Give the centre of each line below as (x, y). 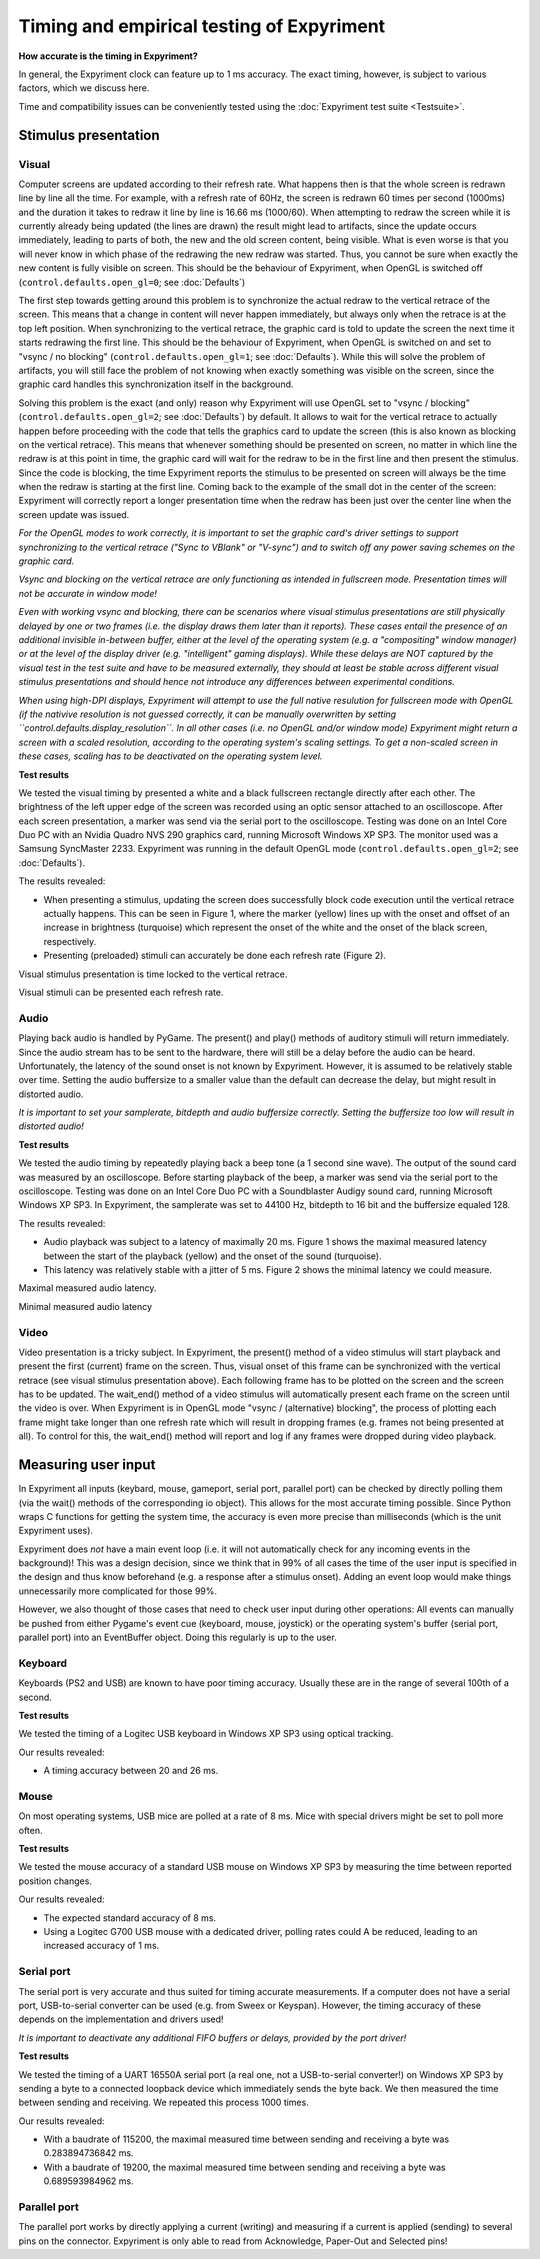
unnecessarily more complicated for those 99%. (118, 1591)
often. (31, 1830)
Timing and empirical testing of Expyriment (202, 26)
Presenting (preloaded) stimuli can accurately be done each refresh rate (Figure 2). (215, 956)
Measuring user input (87, 1465)
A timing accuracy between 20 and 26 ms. (131, 1771)
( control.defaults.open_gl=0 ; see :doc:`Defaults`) (132, 282)
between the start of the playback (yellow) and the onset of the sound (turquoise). (212, 1256)
